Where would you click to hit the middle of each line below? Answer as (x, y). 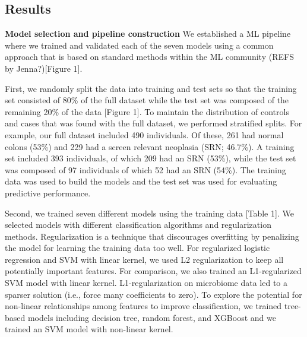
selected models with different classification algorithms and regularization (138, 225)
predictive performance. (48, 193)
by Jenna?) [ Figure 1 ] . (44, 68)
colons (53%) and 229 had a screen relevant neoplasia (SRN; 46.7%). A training (150, 146)
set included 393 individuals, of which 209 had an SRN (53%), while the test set (151, 158)
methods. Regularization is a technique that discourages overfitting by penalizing (152, 236)
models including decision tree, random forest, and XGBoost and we (152, 317)
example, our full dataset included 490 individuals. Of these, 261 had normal (144, 134)
